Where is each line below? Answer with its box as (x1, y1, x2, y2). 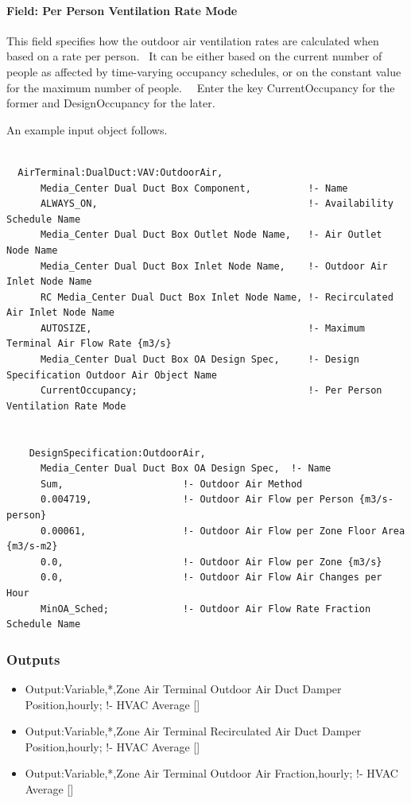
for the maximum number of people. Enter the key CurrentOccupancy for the (6, 79, 395, 95)
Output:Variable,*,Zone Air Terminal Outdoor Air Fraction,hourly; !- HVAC (25, 765, 398, 782)
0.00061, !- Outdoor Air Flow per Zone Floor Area (40, 525, 405, 537)
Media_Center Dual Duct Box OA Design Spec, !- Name (40, 463, 332, 475)
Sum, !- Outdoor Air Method (40, 478, 303, 490)
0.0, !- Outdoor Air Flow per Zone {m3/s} (40, 556, 382, 568)
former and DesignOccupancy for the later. (6, 95, 215, 111)
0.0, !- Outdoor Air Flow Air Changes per (40, 572, 382, 584)
